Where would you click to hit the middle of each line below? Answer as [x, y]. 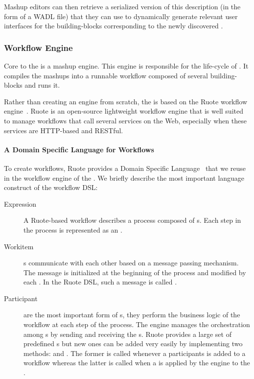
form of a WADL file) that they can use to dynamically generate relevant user [121, 16]
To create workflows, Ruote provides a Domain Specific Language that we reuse [125, 168]
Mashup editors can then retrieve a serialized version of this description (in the [122, 6]
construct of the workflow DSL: [51, 187]
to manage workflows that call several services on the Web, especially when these [125, 120]
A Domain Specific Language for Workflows [79, 149]
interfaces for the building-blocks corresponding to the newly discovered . [114, 26]
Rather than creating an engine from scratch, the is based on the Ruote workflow [126, 101]
